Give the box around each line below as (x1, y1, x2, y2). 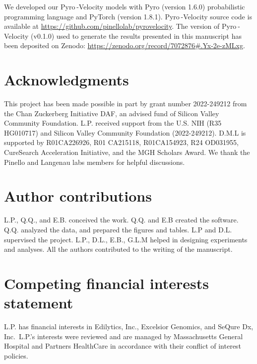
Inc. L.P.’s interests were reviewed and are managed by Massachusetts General (4, 331, 243, 341)
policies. (4, 350, 28, 361)
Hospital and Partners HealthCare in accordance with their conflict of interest (4, 341, 241, 351)
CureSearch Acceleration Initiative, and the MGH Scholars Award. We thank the (4, 147, 250, 157)
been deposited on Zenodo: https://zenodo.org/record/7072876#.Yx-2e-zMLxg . (4, 40, 245, 51)
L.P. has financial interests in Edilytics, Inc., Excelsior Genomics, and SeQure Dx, (4, 321, 254, 332)
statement (4, 292, 73, 313)
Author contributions (4, 186, 152, 206)
